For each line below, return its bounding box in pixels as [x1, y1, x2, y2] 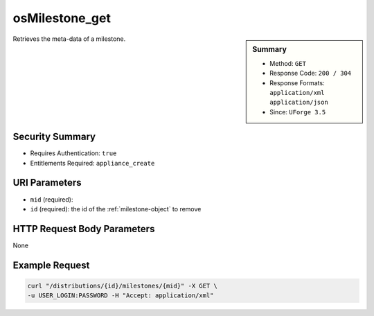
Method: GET [269, 59, 306, 67]
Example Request [12, 259, 90, 271]
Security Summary [12, 131, 96, 143]
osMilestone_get [12, 10, 111, 26]
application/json [269, 98, 328, 107]
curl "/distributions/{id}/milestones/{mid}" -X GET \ [27, 281, 217, 290]
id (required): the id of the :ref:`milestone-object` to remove [30, 204, 202, 213]
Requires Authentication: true [30, 149, 117, 157]
